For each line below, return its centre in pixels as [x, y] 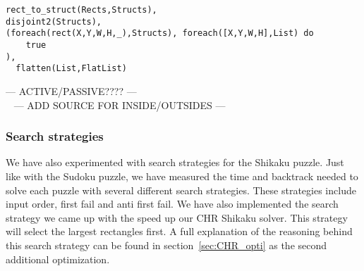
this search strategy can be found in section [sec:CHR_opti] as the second [166, 245]
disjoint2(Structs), [54, 21]
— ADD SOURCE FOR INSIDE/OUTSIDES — [120, 105]
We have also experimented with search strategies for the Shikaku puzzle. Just [175, 162]
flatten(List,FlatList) [71, 69]
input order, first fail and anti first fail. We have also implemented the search [172, 204]
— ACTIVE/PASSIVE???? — [71, 90]
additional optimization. [58, 259]
